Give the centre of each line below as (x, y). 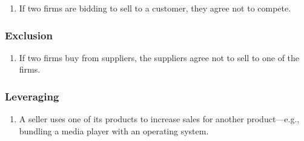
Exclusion (29, 35)
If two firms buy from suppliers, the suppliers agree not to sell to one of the (159, 57)
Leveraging (32, 96)
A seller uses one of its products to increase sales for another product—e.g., (159, 119)
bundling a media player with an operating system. (114, 130)
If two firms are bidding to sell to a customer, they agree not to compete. (155, 8)
